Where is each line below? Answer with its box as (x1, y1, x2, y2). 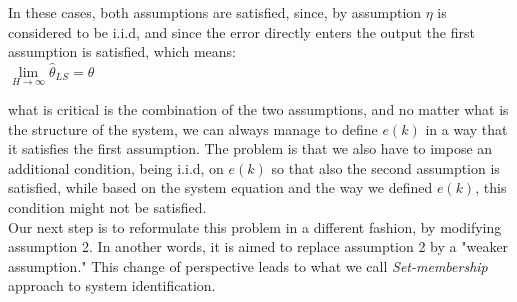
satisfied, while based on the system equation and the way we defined (8, 177, 433, 198)
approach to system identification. (8, 275, 216, 296)
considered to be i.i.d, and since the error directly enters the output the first (8, 21, 475, 42)
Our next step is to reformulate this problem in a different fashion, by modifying (8, 216, 502, 237)
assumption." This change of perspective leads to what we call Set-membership (8, 255, 488, 276)
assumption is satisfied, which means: (8, 41, 236, 62)
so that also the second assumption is (271, 157, 500, 178)
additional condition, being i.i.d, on (8, 157, 224, 178)
